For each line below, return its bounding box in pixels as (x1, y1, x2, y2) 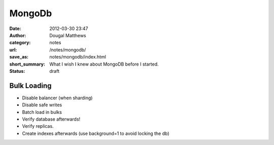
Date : (9, 25, 21, 32)
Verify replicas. (22, 123, 54, 129)
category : (9, 40, 31, 46)
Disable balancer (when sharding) (22, 95, 93, 101)
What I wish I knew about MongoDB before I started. (49, 61, 159, 67)
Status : (9, 68, 25, 74)
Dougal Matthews (49, 32, 86, 38)
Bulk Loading (9, 81, 52, 90)
